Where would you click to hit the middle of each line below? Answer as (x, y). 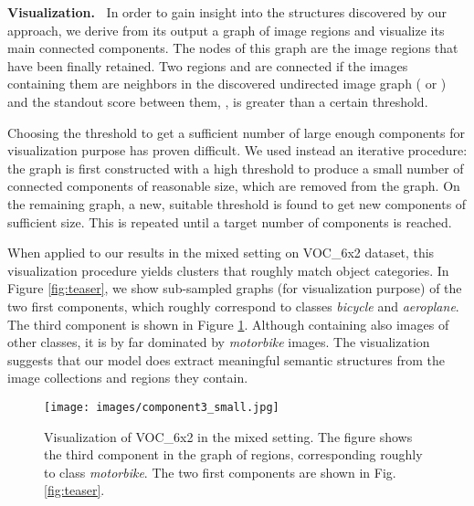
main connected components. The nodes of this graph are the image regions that (233, 48)
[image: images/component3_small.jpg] (162, 407)
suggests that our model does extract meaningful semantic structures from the (226, 359)
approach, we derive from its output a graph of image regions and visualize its (226, 30)
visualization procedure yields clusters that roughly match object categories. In (228, 270)
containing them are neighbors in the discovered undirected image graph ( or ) (227, 84)
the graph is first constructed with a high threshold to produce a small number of (236, 168)
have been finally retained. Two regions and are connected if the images (208, 65)
